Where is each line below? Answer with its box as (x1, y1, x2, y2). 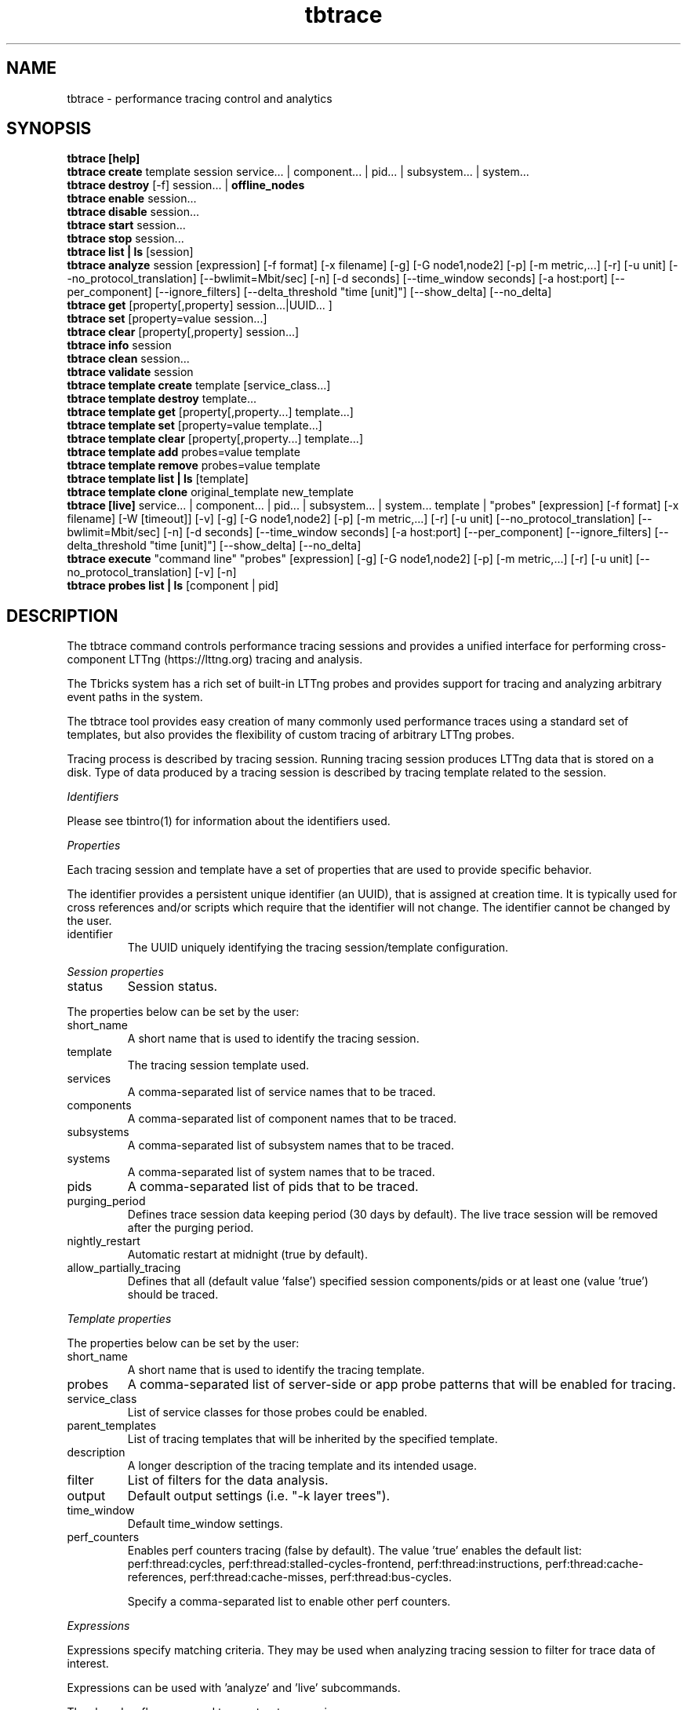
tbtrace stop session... (67, 232, 184, 246)
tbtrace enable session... (67, 192, 197, 206)
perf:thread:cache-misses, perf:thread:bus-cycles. (189, 1570, 452, 1584)
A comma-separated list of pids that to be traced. (127, 1178, 419, 1195)
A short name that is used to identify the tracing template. (127, 1363, 425, 1377)
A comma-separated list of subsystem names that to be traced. (127, 1138, 454, 1153)
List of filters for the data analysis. (127, 1472, 329, 1489)
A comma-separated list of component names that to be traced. (127, 1112, 457, 1126)
